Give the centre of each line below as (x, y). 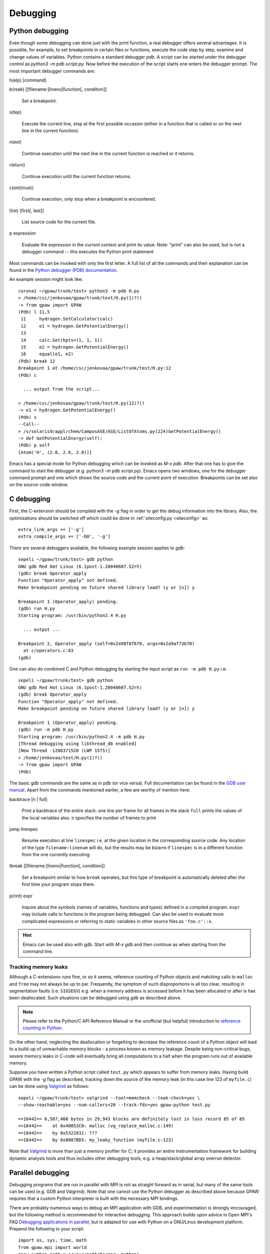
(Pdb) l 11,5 (34, 312)
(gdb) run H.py (37, 608)
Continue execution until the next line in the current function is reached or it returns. (108, 153)
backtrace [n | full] (28, 799)
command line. (38, 951)
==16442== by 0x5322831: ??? (58, 1133)
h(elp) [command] (28, 80)
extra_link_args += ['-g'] (51, 530)
